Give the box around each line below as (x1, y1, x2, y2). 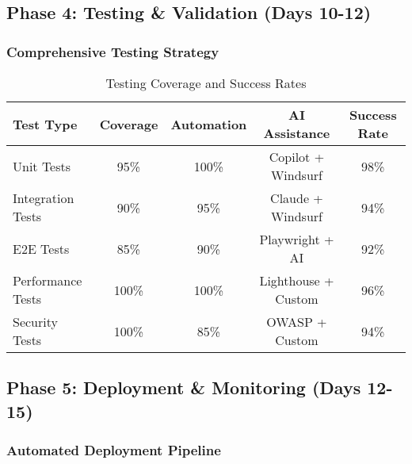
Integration (13, 189, 74, 207)
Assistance (263, 124, 330, 142)
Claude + (270, 189, 323, 207)
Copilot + (269, 148, 325, 166)
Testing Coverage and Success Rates (105, 74, 307, 92)
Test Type (13, 114, 78, 133)
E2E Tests (13, 239, 70, 258)
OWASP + (266, 313, 327, 331)
